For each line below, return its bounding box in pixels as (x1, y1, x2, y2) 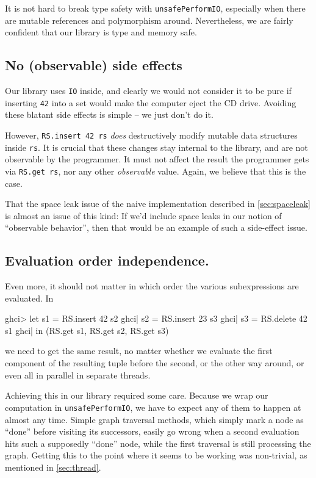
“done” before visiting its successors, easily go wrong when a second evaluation (5, 425, 300, 438)
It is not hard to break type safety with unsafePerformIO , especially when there (5, 2, 306, 14)
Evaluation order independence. (5, 251, 209, 270)
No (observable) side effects (5, 56, 182, 74)
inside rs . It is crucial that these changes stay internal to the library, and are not (5, 140, 308, 153)
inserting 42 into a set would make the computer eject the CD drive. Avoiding (5, 96, 296, 109)
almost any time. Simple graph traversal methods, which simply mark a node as (5, 413, 304, 425)
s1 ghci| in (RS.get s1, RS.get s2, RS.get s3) (5, 324, 169, 336)
